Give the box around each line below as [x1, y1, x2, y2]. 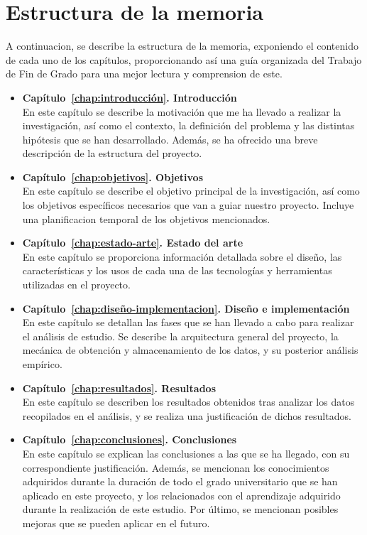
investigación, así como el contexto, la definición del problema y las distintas [22, 118, 355, 133]
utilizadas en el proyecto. [22, 277, 131, 292]
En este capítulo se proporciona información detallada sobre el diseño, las [22, 249, 342, 264]
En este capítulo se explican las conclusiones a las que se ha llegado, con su [22, 445, 350, 460]
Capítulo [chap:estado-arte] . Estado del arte [22, 235, 243, 250]
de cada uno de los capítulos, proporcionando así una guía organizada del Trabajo [6, 52, 362, 67]
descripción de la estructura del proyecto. [22, 146, 202, 161]
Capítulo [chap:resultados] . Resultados [22, 380, 216, 395]
